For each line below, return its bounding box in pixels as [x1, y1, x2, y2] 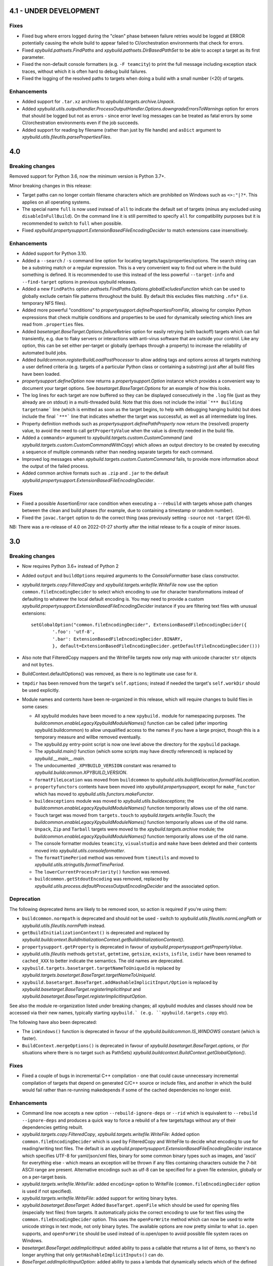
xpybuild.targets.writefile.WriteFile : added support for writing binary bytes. [22, 1195, 178, 1201]
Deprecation [9, 895, 40, 902]
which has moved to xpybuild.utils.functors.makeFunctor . [34, 790, 154, 797]
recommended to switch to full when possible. [22, 220, 123, 226]
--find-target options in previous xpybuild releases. [22, 279, 137, 285]
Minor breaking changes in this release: [9, 182, 92, 188]
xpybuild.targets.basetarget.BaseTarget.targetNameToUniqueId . [22, 972, 156, 978]
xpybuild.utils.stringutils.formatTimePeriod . [34, 861, 125, 868]
